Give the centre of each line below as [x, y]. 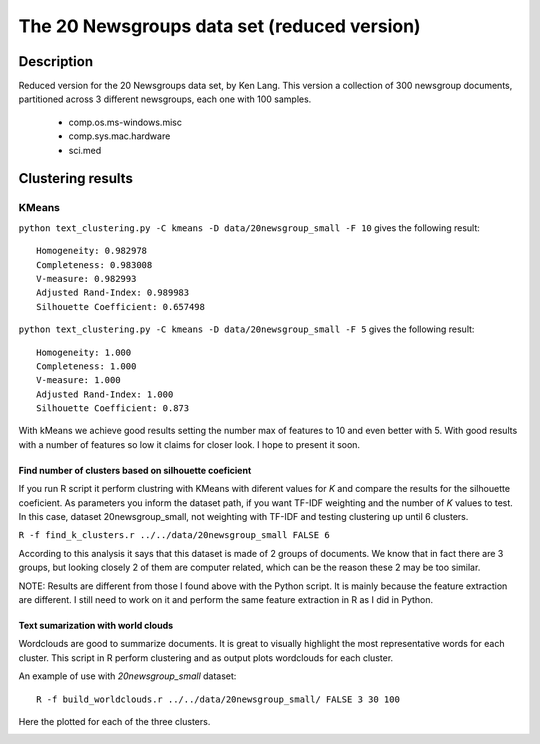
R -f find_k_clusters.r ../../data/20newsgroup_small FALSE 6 [174, 535]
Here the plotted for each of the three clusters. [114, 721]
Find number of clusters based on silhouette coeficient [135, 470]
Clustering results [76, 178]
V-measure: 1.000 [78, 380]
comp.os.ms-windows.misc [125, 122]
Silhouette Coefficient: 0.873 [113, 408]
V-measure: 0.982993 [86, 278]
